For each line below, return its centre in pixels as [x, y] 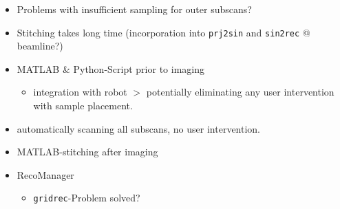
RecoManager [45, 174]
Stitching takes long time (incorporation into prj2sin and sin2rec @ [163, 32]
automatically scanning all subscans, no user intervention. [139, 128]
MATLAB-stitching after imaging [87, 152]
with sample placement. [83, 106]
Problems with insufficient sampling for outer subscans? [134, 9]
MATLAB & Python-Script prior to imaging [110, 68]
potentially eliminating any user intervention [240, 92]
